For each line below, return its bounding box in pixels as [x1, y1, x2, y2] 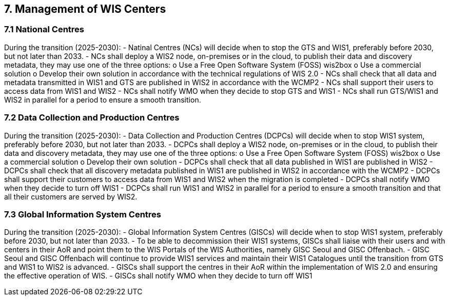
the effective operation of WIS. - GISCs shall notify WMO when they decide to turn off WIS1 [4, 271, 313, 281]
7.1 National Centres [4, 24, 84, 35]
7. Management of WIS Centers [4, 3, 166, 15]
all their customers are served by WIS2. [4, 192, 138, 201]
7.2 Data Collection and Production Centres [4, 112, 180, 123]
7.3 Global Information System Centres [4, 209, 162, 219]
